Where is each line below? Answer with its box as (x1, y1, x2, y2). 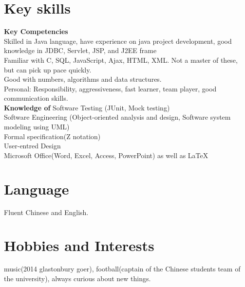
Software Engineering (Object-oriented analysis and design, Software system (4, 112, 231, 122)
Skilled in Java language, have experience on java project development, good (4, 36, 232, 46)
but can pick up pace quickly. (4, 64, 92, 74)
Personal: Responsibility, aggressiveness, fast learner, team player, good (4, 83, 217, 93)
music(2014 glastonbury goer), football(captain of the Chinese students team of (4, 264, 241, 274)
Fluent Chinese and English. (4, 207, 89, 217)
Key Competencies (4, 26, 68, 36)
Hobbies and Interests (4, 235, 154, 255)
